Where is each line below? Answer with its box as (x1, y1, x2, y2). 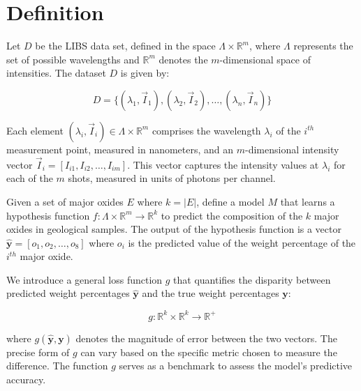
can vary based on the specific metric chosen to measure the (80, 344, 337, 359)
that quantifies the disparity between (173, 272, 331, 286)
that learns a (280, 194, 335, 208)
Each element (6, 123, 64, 137)
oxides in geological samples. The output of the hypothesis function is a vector (6, 222, 341, 236)
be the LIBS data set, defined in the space (35, 38, 216, 53)
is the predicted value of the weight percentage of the (128, 235, 356, 250)
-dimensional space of (219, 52, 311, 66)
